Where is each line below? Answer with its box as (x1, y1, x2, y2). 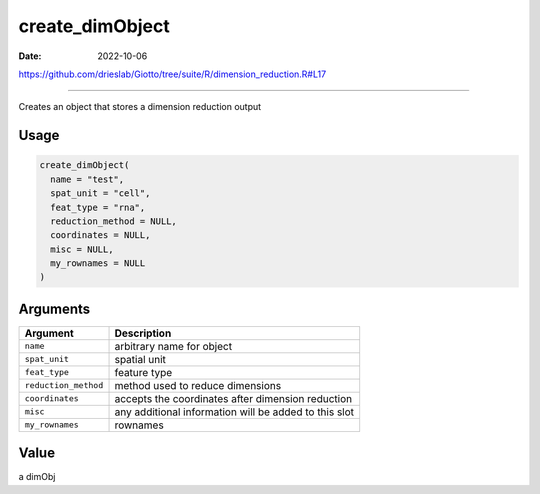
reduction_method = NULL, (50, 215, 177, 227)
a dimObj (18, 471, 56, 483)
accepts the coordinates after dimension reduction (114, 391, 353, 405)
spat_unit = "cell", (50, 188, 151, 199)
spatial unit (114, 352, 167, 366)
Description (114, 326, 172, 340)
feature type (114, 365, 173, 379)
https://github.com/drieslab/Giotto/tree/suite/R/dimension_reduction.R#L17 (18, 68, 327, 80)
